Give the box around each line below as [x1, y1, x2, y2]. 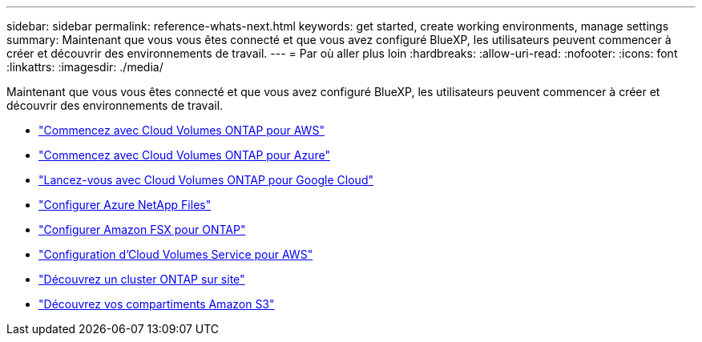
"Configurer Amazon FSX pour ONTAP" [38, 223, 246, 236]
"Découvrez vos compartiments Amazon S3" [38, 297, 275, 311]
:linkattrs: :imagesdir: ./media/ [6, 60, 163, 74]
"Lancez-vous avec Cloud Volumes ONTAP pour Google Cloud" [38, 173, 373, 187]
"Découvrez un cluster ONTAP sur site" [38, 272, 245, 286]
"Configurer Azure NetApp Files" [38, 198, 212, 211]
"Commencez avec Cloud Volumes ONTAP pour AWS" [38, 123, 325, 137]
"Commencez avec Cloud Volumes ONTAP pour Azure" [38, 148, 330, 162]
